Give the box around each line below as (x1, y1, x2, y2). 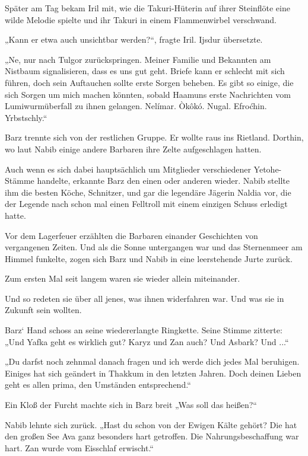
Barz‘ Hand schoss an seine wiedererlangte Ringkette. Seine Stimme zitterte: (5, 324, 282, 336)
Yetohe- (253, 162, 282, 175)
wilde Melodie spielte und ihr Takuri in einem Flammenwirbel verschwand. (5, 13, 277, 25)
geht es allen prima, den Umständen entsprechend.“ (5, 378, 191, 391)
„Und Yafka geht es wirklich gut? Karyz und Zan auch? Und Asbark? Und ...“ (5, 335, 289, 347)
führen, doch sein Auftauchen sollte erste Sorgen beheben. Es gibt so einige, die (5, 76, 294, 88)
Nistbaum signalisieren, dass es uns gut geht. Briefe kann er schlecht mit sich (5, 65, 285, 77)
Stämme (5, 174, 34, 187)
